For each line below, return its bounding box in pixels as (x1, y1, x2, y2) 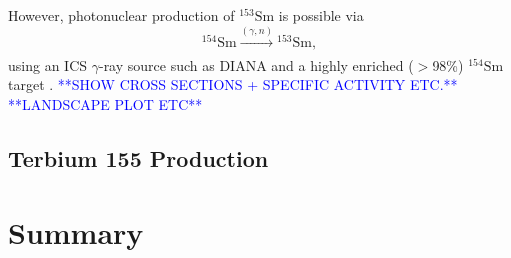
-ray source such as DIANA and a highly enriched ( (98, 54, 414, 75)
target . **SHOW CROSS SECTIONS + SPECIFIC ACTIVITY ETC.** (8, 74, 458, 95)
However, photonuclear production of (8, 5, 235, 25)
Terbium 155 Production (8, 142, 269, 173)
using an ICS (8, 54, 88, 75)
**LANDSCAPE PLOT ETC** (8, 93, 203, 114)
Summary (8, 211, 144, 252)
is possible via (278, 5, 364, 25)
